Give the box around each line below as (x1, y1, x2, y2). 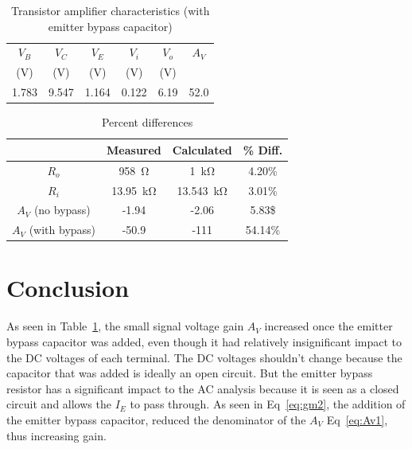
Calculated (172, 141, 232, 158)
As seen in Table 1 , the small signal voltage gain (6, 318, 244, 334)
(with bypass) (29, 221, 96, 238)
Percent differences (101, 114, 193, 131)
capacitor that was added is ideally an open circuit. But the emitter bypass (6, 365, 373, 381)
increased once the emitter (264, 318, 393, 334)
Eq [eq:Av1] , (326, 411, 388, 428)
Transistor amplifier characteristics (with (11, 2, 210, 18)
